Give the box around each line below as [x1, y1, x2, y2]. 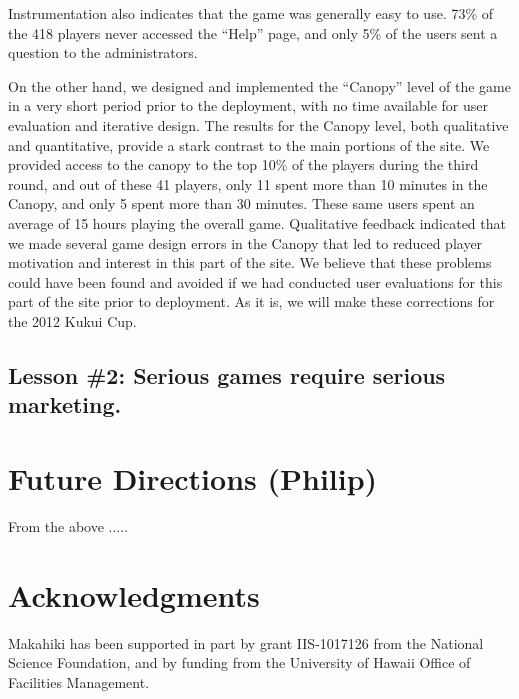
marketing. [8, 389, 122, 420]
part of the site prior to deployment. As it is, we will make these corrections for [8, 291, 495, 312]
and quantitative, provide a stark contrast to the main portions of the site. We [8, 134, 490, 155]
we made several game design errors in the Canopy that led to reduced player [8, 232, 483, 253]
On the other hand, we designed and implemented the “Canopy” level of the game [8, 75, 511, 96]
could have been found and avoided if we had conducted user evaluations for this [8, 271, 503, 292]
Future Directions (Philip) [8, 457, 378, 498]
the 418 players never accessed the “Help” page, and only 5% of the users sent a [8, 22, 498, 43]
